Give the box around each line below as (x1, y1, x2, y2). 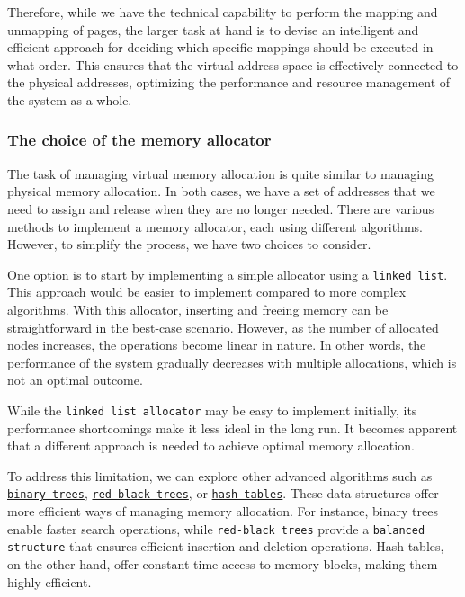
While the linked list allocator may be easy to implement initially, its (7, 400, 417, 419)
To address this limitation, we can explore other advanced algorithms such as (7, 466, 433, 485)
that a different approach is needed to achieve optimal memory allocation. (7, 436, 415, 455)
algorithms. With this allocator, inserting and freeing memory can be (7, 300, 389, 318)
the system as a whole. (7, 90, 132, 109)
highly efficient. (7, 572, 92, 591)
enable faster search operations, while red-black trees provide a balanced (7, 519, 425, 538)
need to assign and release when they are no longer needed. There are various (7, 199, 434, 218)
